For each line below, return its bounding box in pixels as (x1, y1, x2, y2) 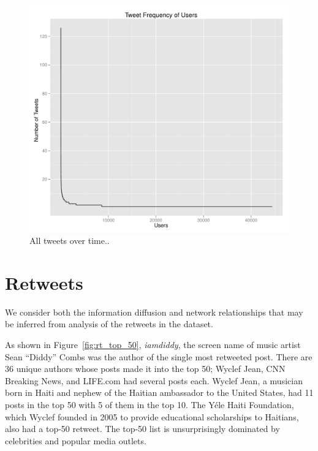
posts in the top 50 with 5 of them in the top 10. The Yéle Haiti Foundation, (5, 398, 294, 411)
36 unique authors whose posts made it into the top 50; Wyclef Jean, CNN (5, 362, 286, 375)
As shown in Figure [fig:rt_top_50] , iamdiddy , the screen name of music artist (5, 338, 301, 351)
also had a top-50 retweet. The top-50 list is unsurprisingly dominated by (5, 422, 280, 435)
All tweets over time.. (29, 234, 110, 247)
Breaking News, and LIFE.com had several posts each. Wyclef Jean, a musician (5, 374, 303, 387)
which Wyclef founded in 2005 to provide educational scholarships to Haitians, (5, 410, 299, 423)
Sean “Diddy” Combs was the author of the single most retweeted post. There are (5, 350, 312, 363)
